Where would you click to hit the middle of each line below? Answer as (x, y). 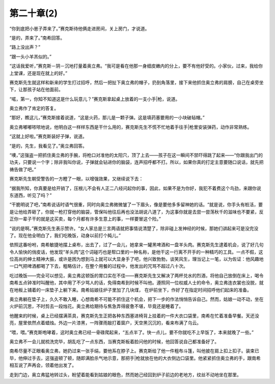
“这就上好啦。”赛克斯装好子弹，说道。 (48, 136)
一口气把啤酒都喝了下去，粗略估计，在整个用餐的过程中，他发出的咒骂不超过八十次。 (99, 266)
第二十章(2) (34, 13)
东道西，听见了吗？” (31, 195)
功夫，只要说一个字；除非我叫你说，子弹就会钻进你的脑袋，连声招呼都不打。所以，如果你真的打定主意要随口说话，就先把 (136, 162)
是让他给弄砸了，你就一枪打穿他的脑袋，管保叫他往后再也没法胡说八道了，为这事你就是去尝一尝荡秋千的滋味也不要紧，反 (136, 212)
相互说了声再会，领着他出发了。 (43, 365)
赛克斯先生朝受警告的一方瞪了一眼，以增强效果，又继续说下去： (76, 179)
